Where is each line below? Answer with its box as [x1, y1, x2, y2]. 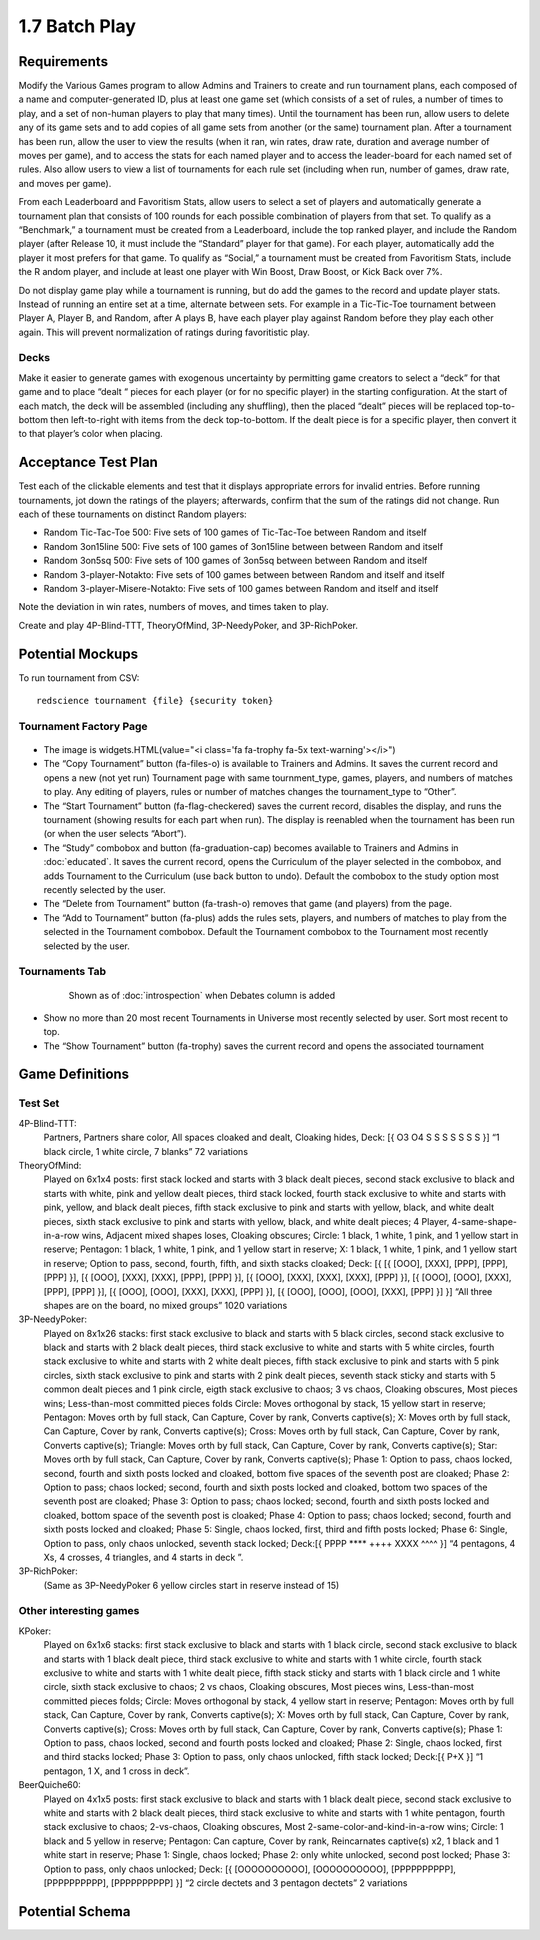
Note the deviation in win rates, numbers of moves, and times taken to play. [18, 601, 329, 613]
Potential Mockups [18, 645, 139, 662]
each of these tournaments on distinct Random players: [18, 508, 247, 520]
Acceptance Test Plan [18, 454, 159, 471]
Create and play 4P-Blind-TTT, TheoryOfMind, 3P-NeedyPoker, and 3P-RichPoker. [18, 619, 359, 631]
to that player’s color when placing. [18, 428, 164, 440]
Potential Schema [18, 1903, 131, 1920]
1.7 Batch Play [18, 15, 137, 37]
